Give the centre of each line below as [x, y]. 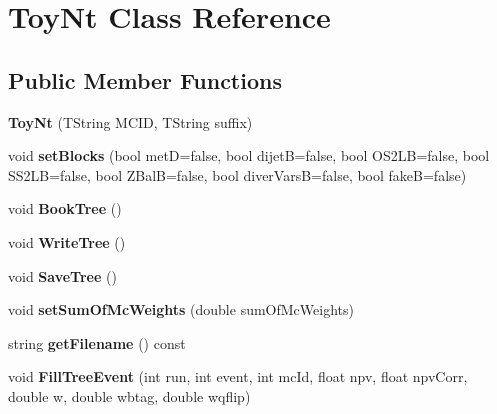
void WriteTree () [67, 241]
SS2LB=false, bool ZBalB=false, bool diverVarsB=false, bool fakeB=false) [237, 174]
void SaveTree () [62, 275]
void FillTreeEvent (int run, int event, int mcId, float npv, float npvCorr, [238, 376]
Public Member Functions [145, 79]
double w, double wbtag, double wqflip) [129, 395]
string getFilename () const [97, 342]
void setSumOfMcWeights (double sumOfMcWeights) [181, 309]
